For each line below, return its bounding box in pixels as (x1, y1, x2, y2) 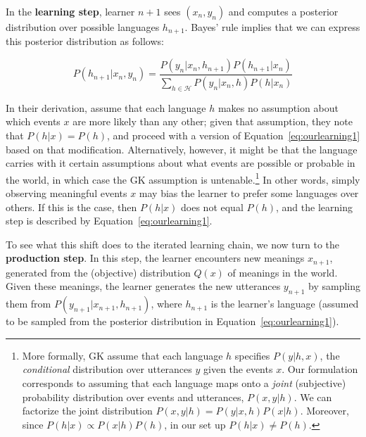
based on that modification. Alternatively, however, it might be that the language (6, 141, 358, 156)
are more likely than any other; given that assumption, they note (72, 114, 353, 129)
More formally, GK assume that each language (22, 348, 223, 362)
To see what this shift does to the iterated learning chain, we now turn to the (6, 236, 340, 251)
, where (151, 296, 182, 311)
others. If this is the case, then (6, 199, 137, 214)
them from (6, 296, 51, 311)
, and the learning (275, 199, 353, 214)
